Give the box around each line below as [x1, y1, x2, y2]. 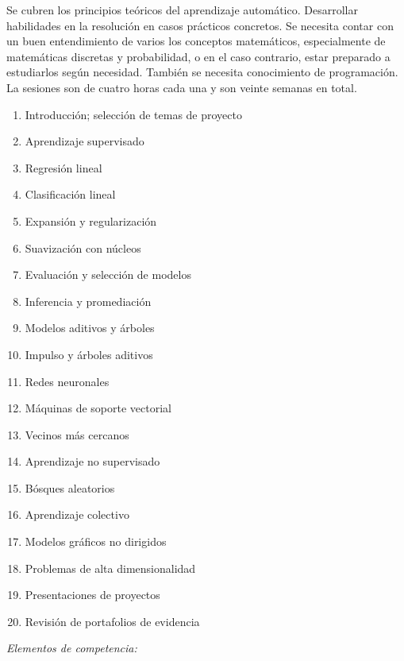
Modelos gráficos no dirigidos [25, 533, 167, 550]
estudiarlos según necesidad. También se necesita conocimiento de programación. [6, 64, 398, 80]
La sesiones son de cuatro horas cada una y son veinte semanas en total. [6, 79, 357, 95]
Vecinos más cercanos [25, 426, 129, 443]
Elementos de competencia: [6, 640, 137, 656]
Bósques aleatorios [25, 479, 115, 496]
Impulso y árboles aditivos [25, 346, 153, 362]
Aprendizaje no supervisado [25, 453, 160, 470]
